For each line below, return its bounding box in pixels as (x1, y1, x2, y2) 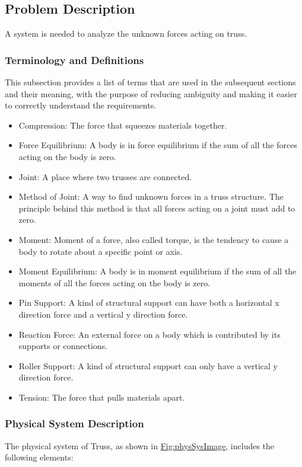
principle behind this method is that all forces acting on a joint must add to (18, 201, 295, 214)
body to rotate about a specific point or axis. (18, 245, 183, 257)
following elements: (5, 451, 74, 463)
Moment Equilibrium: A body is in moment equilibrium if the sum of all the (18, 265, 297, 277)
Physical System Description (5, 416, 144, 431)
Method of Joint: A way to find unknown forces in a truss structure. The (18, 190, 284, 203)
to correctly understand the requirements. (5, 99, 157, 111)
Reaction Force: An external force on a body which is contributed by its (18, 328, 281, 340)
